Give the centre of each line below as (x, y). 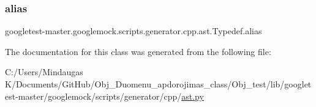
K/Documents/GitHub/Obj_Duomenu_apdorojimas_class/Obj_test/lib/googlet (158, 84)
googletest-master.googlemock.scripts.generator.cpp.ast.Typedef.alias (134, 31)
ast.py (193, 96)
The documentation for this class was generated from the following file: (138, 51)
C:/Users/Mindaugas (44, 72)
